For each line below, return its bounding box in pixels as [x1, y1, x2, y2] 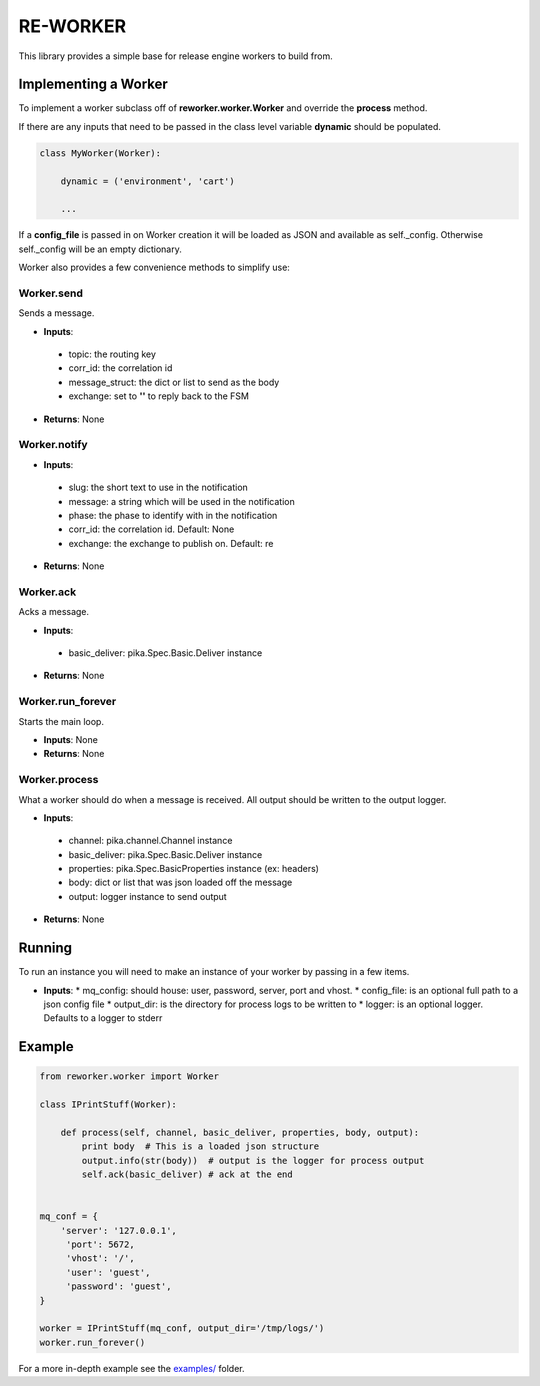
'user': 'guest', [65, 1266, 151, 1278]
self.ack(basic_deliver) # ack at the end [81, 1169, 294, 1180]
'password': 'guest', [65, 1281, 172, 1292]
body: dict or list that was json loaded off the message [68, 876, 293, 889]
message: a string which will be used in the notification [68, 495, 295, 507]
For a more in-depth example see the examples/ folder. [18, 1362, 245, 1374]
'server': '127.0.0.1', [60, 1225, 177, 1236]
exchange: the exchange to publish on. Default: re [68, 537, 274, 549]
